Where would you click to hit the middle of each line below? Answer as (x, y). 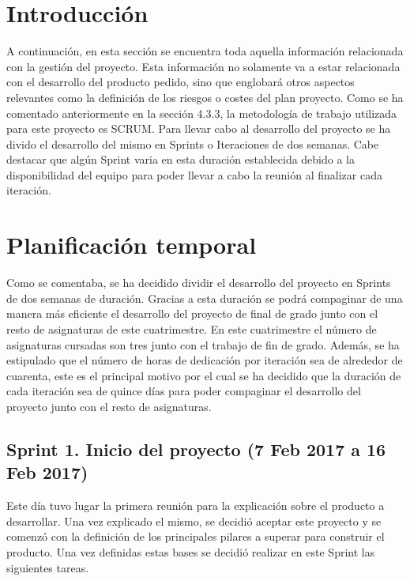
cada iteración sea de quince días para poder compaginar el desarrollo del (184, 391)
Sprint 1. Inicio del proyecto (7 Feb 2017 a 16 (196, 449)
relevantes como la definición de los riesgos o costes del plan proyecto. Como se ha (205, 97)
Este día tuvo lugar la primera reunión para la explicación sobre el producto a (196, 506)
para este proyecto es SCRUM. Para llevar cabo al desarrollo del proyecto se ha (199, 128)
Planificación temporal (132, 245)
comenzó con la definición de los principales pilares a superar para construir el (196, 536)
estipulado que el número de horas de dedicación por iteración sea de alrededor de (205, 360)
